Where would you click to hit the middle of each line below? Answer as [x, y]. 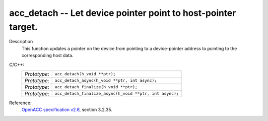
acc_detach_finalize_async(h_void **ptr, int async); [117, 93]
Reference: [20, 103]
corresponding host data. [48, 56]
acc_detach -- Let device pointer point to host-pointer [123, 13]
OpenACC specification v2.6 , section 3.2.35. [67, 110]
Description [21, 42]
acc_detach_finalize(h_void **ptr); [96, 87]
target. [24, 27]
